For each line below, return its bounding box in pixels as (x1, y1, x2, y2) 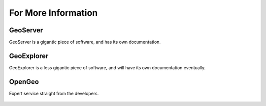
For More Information (9, 7, 98, 18)
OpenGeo (9, 78, 39, 86)
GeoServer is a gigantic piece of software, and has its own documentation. (9, 39, 161, 45)
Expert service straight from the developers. (9, 90, 99, 96)
